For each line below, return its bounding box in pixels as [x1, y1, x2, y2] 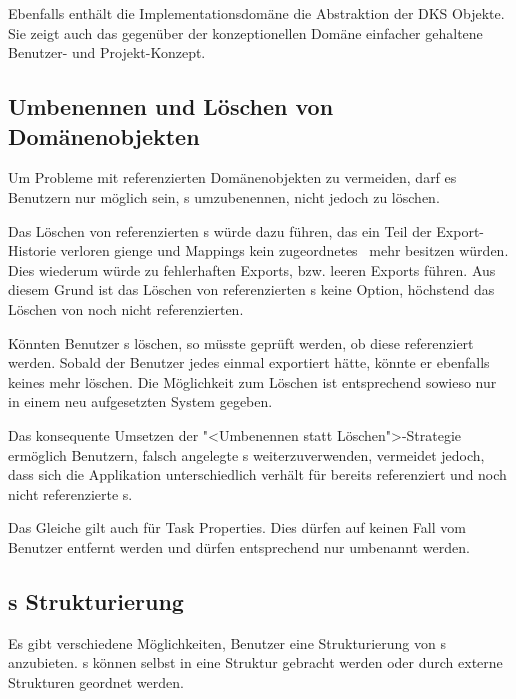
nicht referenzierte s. [8, 483, 133, 504]
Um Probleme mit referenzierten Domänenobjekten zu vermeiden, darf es [8, 167, 457, 188]
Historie [8, 240, 56, 261]
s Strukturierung [8, 585, 184, 616]
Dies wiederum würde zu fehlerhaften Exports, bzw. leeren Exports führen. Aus [8, 259, 496, 280]
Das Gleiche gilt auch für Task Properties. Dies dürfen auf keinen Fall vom [8, 517, 466, 538]
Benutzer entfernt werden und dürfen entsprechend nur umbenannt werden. [8, 536, 470, 557]
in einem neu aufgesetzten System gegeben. [8, 391, 273, 412]
